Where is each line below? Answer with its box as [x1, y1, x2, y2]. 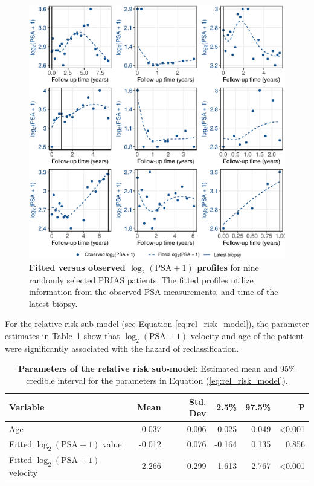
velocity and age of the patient [190, 329, 304, 342]
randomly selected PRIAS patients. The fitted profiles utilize [29, 273, 254, 286]
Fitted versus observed [29, 261, 126, 273]
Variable [9, 401, 45, 413]
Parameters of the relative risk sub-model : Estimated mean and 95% [18, 362, 296, 375]
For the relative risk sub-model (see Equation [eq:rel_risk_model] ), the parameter [5, 317, 309, 330]
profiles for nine [197, 261, 259, 273]
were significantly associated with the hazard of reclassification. [5, 342, 239, 354]
